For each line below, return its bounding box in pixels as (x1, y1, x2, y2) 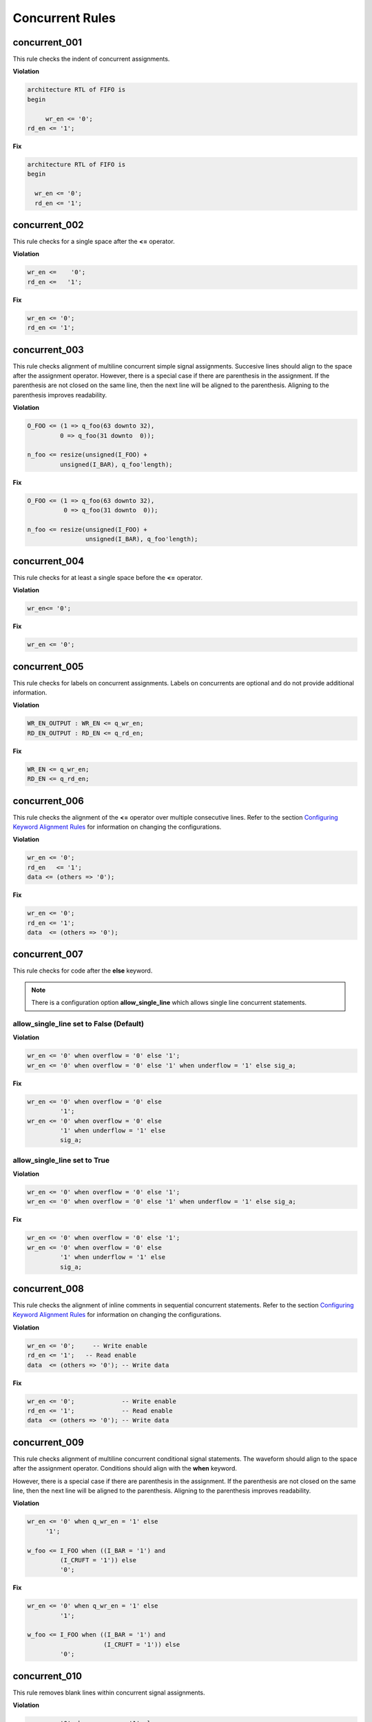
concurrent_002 (12, 219, 84, 231)
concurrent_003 (12, 344, 84, 355)
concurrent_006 (12, 795, 84, 807)
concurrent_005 (12, 661, 84, 672)
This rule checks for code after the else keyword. (12, 966, 153, 975)
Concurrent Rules (12, 10, 116, 25)
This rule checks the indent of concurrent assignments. (12, 55, 170, 63)
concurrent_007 (12, 948, 83, 960)
